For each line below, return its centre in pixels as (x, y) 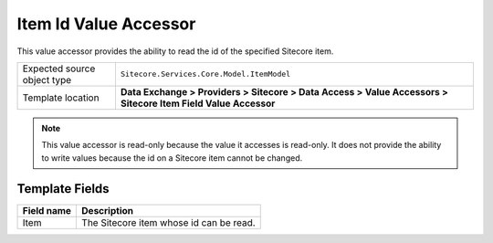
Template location (61, 98)
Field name (47, 210)
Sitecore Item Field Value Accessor (198, 103)
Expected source (59, 69)
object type (47, 79)
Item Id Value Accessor (106, 24)
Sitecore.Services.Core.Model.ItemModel (205, 74)
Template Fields (63, 189)
